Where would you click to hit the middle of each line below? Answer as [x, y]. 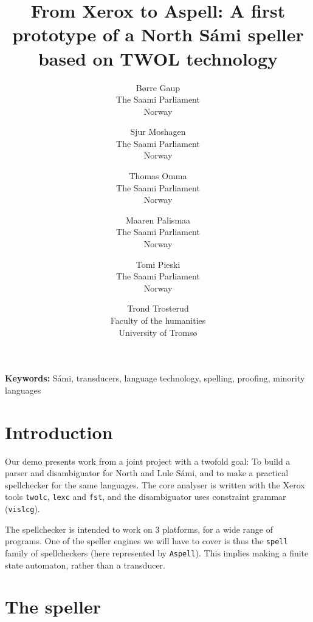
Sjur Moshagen [158, 132]
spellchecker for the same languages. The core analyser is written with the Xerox [155, 484]
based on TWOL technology [158, 58]
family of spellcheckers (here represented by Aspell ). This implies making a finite [157, 552]
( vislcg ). [22, 508]
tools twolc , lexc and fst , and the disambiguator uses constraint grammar [146, 497]
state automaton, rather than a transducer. [85, 565]
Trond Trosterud [158, 308]
